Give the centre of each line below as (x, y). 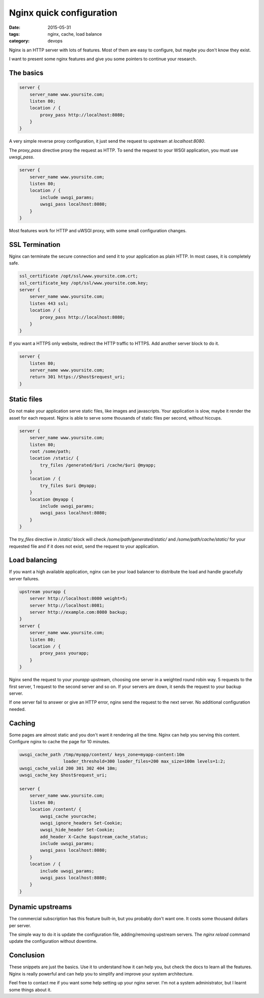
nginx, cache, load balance (75, 34)
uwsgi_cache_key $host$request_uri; (63, 775)
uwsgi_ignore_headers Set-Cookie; (81, 823)
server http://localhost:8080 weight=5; (79, 599)
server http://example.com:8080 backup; (79, 612)
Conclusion (27, 955)
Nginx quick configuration (63, 13)
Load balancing (33, 560)
